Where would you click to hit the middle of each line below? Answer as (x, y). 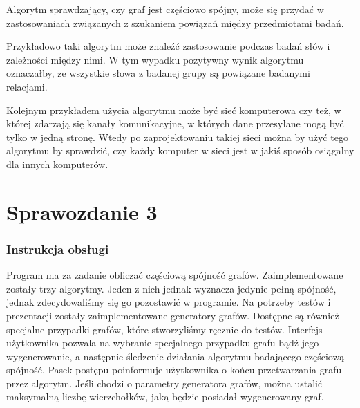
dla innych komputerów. (57, 164)
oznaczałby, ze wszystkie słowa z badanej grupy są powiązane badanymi (158, 73)
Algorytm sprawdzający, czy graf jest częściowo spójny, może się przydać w (165, 9)
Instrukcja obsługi (58, 249)
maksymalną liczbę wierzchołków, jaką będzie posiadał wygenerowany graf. (165, 397)
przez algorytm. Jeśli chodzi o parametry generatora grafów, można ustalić (164, 383)
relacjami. (27, 86)
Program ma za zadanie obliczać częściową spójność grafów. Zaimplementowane (175, 275)
